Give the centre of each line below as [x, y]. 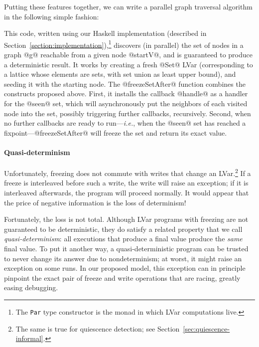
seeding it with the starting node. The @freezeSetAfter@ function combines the [125, 84]
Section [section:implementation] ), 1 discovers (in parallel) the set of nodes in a [124, 44]
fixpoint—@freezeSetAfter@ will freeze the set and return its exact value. [116, 132]
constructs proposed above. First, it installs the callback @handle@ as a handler [126, 93]
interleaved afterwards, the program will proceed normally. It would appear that [127, 193]
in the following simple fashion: [52, 16]
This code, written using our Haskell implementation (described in [105, 33]
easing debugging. [31, 287]
